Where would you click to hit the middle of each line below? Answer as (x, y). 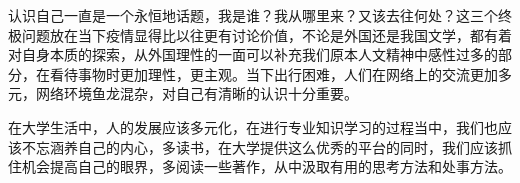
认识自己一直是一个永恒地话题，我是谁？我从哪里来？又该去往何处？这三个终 (260, 15)
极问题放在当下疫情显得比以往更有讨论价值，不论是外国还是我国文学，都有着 (260, 34)
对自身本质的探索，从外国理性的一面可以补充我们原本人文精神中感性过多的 (253, 54)
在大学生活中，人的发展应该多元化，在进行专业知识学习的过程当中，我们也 (253, 126)
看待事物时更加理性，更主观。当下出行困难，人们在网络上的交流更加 (273, 73)
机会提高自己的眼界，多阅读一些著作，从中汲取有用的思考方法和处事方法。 (266, 166)
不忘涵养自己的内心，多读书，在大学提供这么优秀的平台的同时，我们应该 (259, 146)
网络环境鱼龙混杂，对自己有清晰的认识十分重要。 (196, 93)
